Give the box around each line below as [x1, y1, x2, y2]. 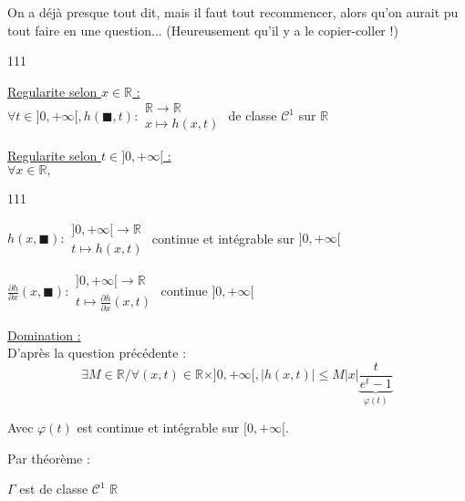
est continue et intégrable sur [77, 418, 240, 437]
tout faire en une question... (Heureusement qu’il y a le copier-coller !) [7, 20, 398, 39]
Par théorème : [7, 448, 90, 467]
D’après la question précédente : [7, 343, 187, 362]
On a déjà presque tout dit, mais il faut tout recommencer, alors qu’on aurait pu [7, 3, 459, 21]
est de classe [19, 479, 88, 498]
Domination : [7, 325, 81, 344]
